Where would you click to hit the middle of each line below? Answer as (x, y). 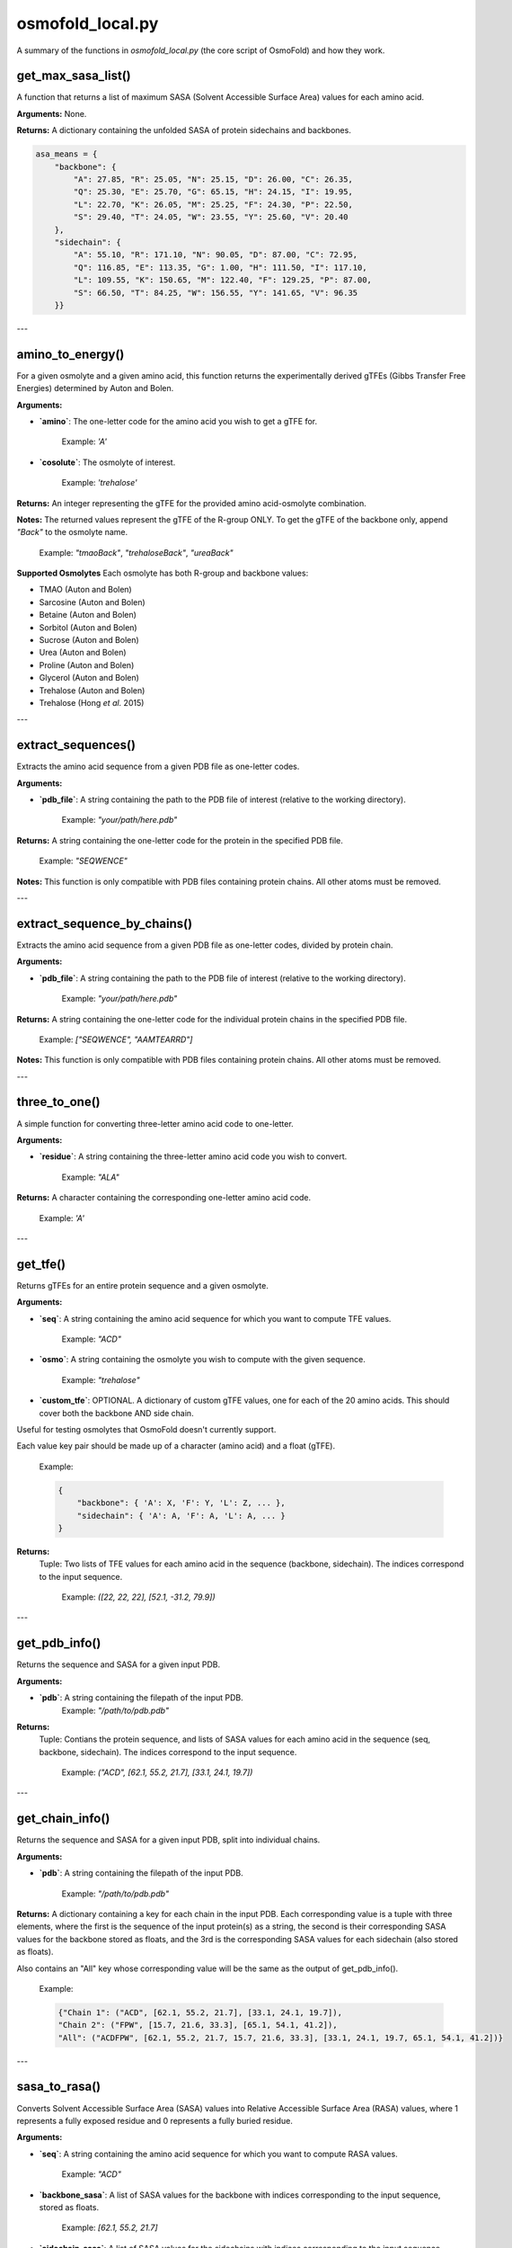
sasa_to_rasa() (59, 2087)
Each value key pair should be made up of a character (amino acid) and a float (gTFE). (176, 1446)
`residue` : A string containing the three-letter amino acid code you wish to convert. (193, 1156)
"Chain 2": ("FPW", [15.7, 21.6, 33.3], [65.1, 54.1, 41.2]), (198, 2025)
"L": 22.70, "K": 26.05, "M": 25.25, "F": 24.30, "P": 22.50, (213, 204)
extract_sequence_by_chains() (105, 923)
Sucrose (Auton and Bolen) (89, 640)
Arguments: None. (52, 113)
